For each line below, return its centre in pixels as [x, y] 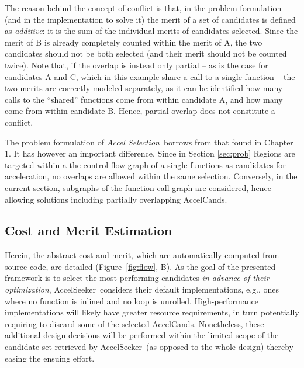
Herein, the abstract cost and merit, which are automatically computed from [142, 255]
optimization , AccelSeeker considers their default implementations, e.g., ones [142, 289]
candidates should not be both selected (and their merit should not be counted [146, 53]
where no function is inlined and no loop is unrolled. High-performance [132, 301]
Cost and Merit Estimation [89, 230]
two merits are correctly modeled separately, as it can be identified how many [144, 88]
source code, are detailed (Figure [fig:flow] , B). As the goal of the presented [140, 266]
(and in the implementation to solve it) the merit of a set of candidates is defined [150, 19]
